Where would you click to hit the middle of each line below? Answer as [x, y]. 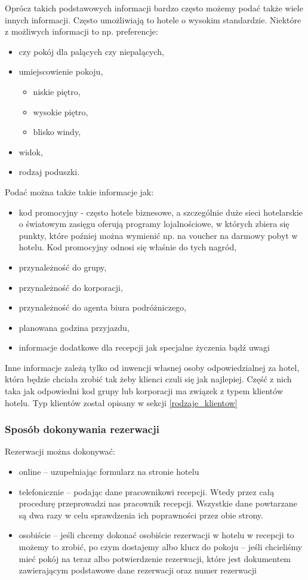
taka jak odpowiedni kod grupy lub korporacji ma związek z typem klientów [144, 391]
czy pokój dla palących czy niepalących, [91, 51]
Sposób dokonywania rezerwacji [82, 429]
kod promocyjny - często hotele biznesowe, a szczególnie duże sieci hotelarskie [161, 212]
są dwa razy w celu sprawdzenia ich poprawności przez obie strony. [141, 515]
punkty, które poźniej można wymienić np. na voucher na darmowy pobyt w [158, 235]
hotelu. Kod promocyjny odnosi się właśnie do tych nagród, [128, 247]
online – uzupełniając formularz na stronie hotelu [109, 472]
